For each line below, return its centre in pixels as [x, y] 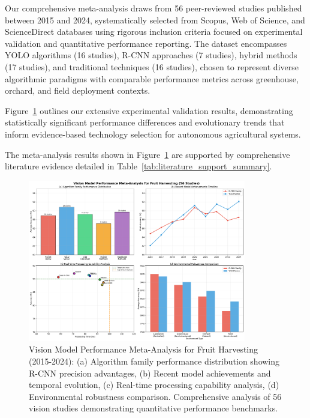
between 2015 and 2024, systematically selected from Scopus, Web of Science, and [155, 20]
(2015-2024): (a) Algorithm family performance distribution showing [154, 361]
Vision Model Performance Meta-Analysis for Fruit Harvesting [144, 349]
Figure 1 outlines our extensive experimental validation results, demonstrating [149, 110]
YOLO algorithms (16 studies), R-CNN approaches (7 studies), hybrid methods [151, 55]
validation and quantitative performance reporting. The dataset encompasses [146, 43]
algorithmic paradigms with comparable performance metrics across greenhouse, [152, 78]
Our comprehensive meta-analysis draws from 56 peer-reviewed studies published [154, 8]
